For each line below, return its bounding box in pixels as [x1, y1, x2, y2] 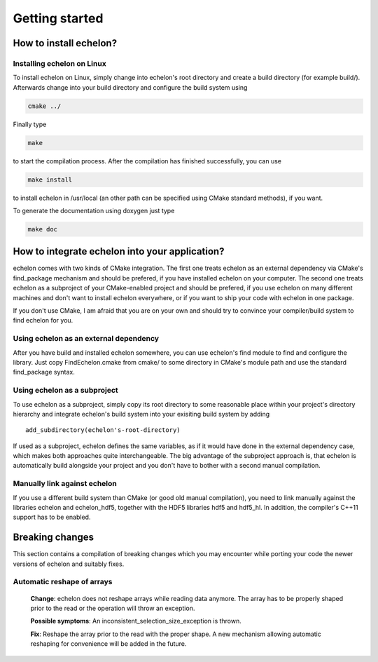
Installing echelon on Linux [13, 58, 106, 68]
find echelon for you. [13, 316, 73, 325]
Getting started [13, 11, 104, 26]
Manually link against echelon [13, 479, 117, 489]
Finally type [13, 120, 47, 128]
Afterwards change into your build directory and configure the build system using [13, 83, 248, 91]
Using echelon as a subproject [13, 386, 118, 396]
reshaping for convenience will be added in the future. [30, 640, 187, 648]
